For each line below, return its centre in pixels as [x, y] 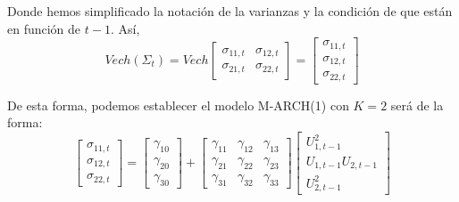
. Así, [125, 28]
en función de [44, 28]
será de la [417, 105]
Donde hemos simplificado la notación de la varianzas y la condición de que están [230, 11]
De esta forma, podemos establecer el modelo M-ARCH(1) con [178, 105]
